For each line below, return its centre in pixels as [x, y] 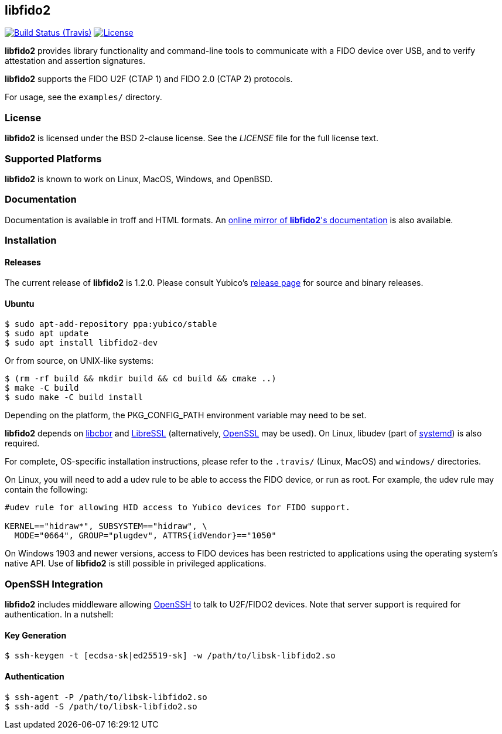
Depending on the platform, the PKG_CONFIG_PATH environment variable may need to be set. [186, 415]
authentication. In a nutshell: [59, 614]
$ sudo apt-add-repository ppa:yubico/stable [111, 324]
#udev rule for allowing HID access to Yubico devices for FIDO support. [178, 508]
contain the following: [46, 490]
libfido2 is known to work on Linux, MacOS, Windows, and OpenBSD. [139, 179]
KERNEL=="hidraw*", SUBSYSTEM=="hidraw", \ [106, 526]
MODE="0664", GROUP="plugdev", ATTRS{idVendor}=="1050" [145, 536]
